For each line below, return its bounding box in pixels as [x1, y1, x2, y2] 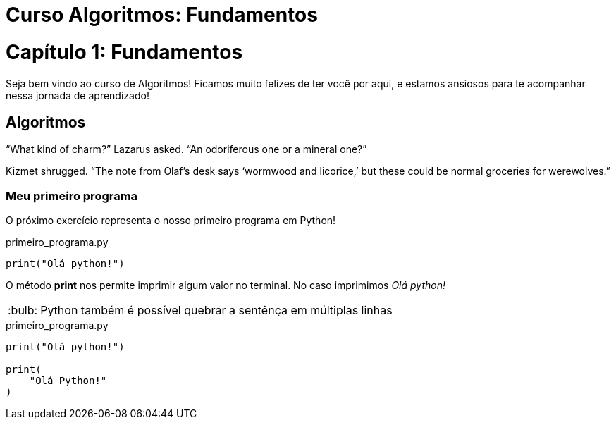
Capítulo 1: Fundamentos [6, 39, 243, 64]
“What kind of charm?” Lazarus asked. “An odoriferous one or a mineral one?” [6, 143, 367, 156]
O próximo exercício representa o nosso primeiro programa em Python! [6, 214, 336, 227]
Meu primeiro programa [6, 188, 138, 203]
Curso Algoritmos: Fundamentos [6, 3, 318, 27]
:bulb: [8, 303, 38, 318]
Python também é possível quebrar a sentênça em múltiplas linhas [40, 303, 393, 318]
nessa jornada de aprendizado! [6, 89, 149, 101]
